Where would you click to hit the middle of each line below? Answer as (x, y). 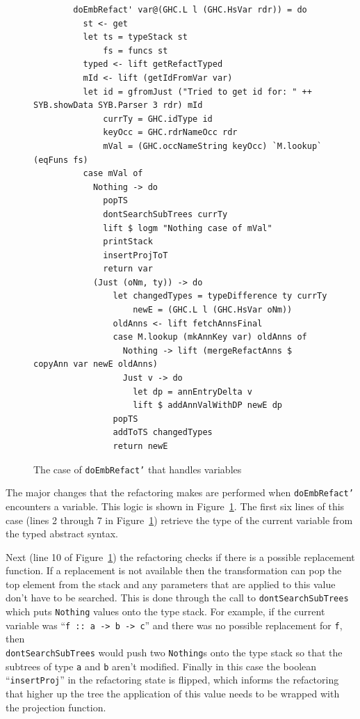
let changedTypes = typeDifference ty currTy (220, 296)
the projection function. (56, 707)
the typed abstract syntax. (62, 534)
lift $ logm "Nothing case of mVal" (188, 228)
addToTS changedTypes (163, 433)
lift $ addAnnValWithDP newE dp (207, 405)
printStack (128, 242)
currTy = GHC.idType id (158, 119)
